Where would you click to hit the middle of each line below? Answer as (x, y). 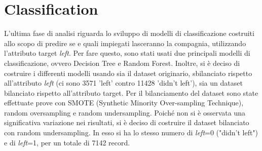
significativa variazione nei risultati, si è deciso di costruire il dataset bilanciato (127, 122)
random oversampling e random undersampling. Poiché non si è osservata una (125, 112)
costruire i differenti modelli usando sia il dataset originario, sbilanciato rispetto (128, 73)
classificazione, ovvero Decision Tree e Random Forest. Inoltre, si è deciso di (122, 63)
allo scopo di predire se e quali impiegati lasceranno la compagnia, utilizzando (125, 43)
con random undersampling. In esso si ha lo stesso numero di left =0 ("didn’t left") (131, 133)
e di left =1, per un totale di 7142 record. (67, 142)
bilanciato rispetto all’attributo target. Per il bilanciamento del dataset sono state (131, 92)
